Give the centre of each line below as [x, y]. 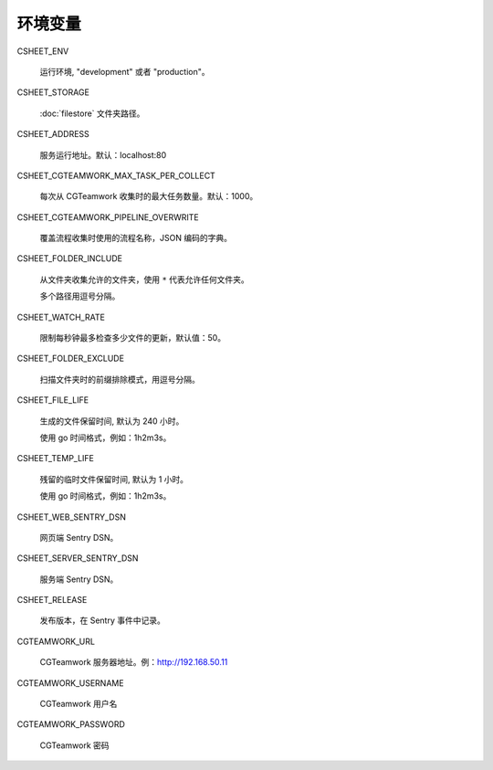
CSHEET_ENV [43, 51]
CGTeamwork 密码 [74, 745]
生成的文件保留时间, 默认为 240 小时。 [112, 421]
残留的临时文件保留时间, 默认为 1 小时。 [114, 479]
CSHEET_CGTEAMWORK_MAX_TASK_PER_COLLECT [116, 175]
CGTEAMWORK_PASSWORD [71, 724]
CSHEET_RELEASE [52, 600]
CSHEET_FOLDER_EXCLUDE [71, 359]
